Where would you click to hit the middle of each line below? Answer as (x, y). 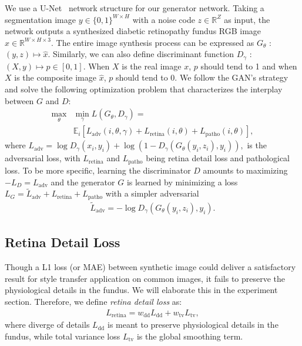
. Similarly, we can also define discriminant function (141, 54)
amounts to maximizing (245, 170)
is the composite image (55, 77)
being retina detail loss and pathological (218, 158)
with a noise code (164, 19)
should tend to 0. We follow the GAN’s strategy (202, 77)
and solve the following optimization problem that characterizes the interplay (144, 89)
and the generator (83, 182)
